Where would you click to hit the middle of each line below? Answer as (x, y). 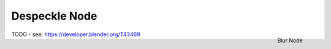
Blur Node (290, 40)
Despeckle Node (54, 16)
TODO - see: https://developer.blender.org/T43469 (76, 34)
